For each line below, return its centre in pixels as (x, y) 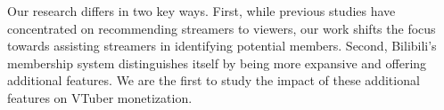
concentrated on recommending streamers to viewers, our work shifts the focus (222, 28)
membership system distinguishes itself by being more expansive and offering (217, 63)
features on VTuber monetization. (100, 97)
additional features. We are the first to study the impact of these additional (214, 80)
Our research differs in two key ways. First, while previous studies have (201, 11)
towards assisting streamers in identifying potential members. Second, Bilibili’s (222, 46)
